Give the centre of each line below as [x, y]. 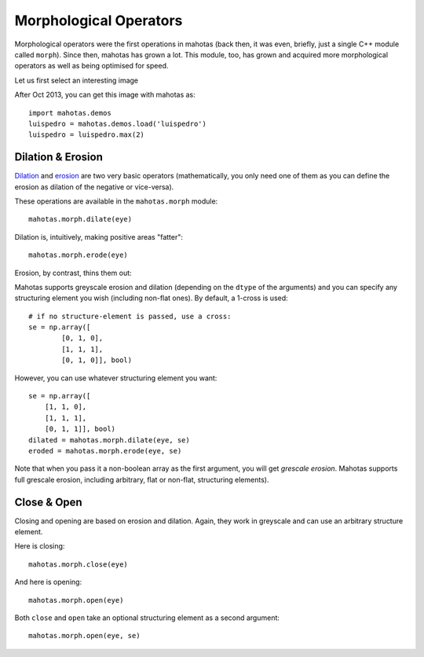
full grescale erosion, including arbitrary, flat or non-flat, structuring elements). [142, 479]
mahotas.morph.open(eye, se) [84, 636]
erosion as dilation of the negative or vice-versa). [94, 187]
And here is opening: [48, 582]
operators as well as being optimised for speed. [91, 66]
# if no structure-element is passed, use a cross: [130, 316]
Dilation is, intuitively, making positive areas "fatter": [99, 237]
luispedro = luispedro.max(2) [87, 135]
